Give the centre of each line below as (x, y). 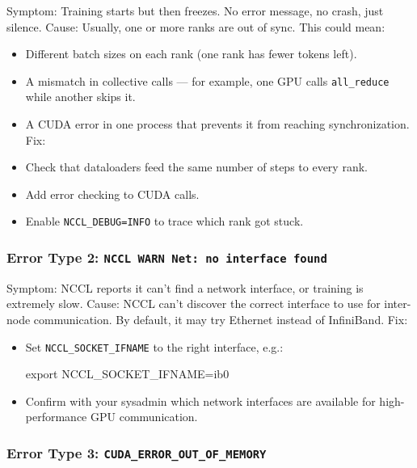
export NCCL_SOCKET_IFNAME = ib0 (127, 374)
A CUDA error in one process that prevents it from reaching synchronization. (217, 124)
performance (56, 417)
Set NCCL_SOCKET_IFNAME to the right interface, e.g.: (154, 346)
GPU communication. (144, 417)
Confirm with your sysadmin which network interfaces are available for (200, 401)
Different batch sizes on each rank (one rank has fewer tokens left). (191, 54)
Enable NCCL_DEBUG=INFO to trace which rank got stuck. (164, 221)
